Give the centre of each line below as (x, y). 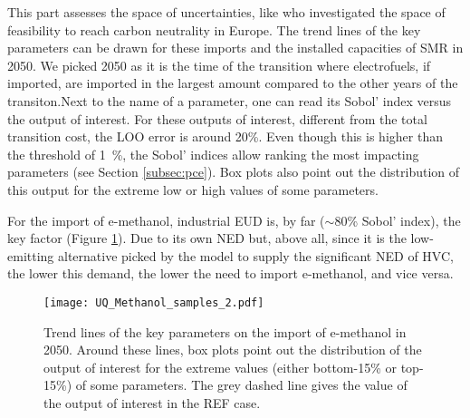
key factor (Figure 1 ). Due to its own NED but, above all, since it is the (207, 238)
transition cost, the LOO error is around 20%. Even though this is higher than (225, 136)
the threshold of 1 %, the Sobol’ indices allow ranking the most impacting (213, 154)
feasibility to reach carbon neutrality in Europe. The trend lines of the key (214, 29)
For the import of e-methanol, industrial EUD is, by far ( (166, 220)
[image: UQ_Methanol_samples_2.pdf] (154, 302)
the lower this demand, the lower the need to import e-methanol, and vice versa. (230, 273)
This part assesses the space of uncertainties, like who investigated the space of (226, 12)
